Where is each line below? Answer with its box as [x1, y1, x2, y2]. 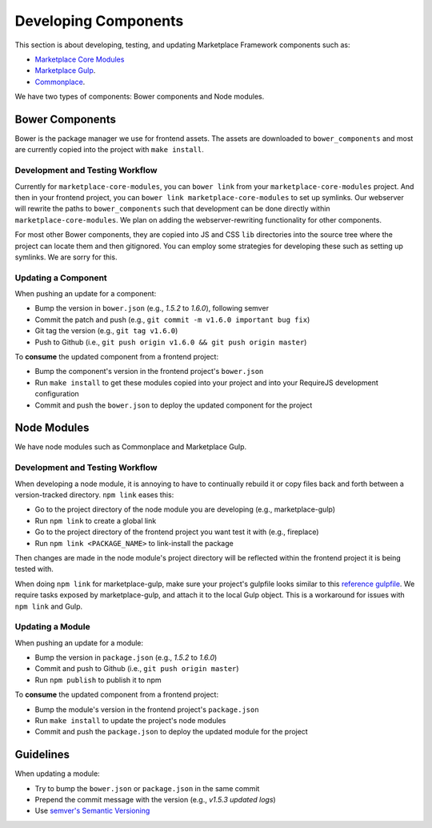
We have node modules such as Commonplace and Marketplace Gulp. [14, 442, 247, 452]
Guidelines [14, 748, 70, 762]
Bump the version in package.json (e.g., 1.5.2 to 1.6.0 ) [34, 653, 218, 662]
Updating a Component [14, 272, 107, 283]
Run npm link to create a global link [34, 516, 157, 525]
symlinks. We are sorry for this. [14, 252, 118, 262]
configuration [34, 389, 79, 399]
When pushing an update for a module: [14, 637, 144, 648]
